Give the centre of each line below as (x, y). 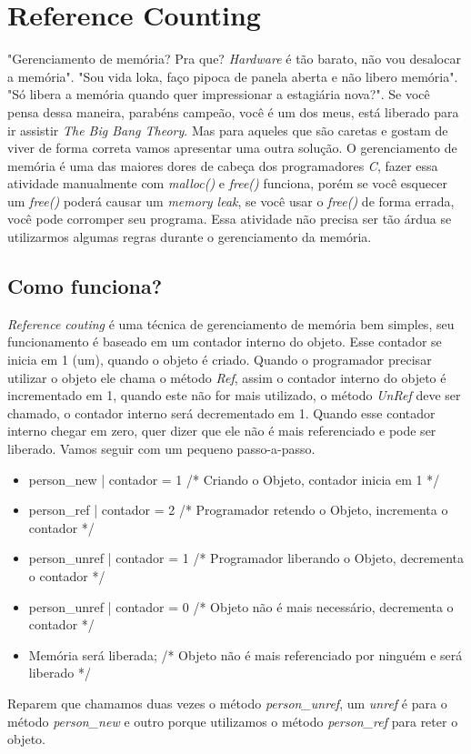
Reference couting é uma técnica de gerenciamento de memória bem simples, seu (231, 323)
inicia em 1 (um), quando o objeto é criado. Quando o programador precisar (220, 360)
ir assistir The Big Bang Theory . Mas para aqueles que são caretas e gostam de (228, 130)
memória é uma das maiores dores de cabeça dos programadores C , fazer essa (223, 165)
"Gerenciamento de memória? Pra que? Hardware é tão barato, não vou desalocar (234, 59)
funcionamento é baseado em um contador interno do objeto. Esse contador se (225, 342)
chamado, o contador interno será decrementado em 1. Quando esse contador (221, 412)
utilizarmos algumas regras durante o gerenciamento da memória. (190, 237)
